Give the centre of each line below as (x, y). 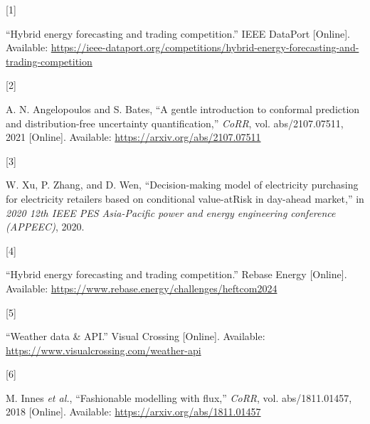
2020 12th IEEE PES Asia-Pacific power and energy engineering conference (171, 212)
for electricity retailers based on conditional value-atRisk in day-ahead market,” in (185, 198)
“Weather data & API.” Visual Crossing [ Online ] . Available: (136, 336)
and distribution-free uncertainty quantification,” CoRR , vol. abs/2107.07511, (175, 123)
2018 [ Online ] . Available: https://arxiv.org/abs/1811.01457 (133, 412)
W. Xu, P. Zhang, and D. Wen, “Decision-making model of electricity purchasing (182, 185)
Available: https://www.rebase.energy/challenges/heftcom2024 (142, 288)
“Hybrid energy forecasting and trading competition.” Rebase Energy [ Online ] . (176, 274)
